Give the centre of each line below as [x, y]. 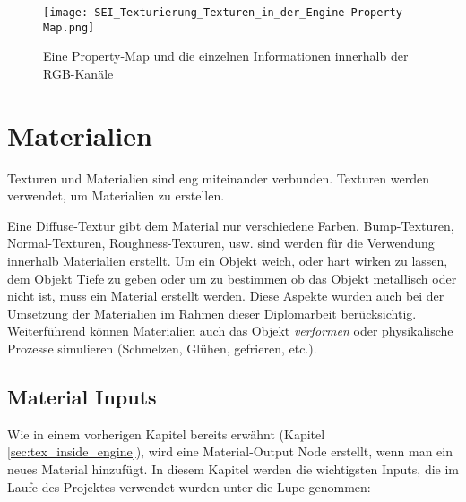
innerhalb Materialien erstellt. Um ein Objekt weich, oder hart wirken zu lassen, [228, 260]
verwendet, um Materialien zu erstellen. [116, 196]
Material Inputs [82, 396]
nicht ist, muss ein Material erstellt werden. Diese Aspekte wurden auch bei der [226, 296]
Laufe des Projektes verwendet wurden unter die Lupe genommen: [189, 486]
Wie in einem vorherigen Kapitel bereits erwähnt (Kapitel [166, 434]
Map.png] [69, 27]
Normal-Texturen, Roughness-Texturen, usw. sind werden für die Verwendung [221, 243]
